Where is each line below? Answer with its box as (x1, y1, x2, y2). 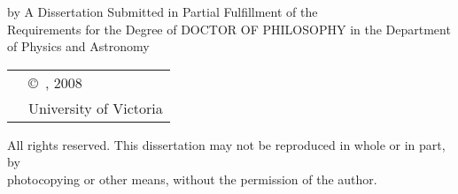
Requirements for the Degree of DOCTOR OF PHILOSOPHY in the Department (7, 19, 451, 38)
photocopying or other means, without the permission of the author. (7, 169, 377, 188)
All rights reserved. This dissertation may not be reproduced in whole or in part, (7, 135, 446, 153)
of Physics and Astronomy (7, 37, 150, 56)
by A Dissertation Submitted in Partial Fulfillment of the (7, 3, 318, 20)
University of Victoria (28, 97, 163, 118)
